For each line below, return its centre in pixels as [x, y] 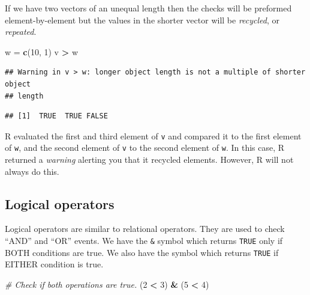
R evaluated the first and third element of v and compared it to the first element [153, 135]
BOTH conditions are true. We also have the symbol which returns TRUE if [142, 252]
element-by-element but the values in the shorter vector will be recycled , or [142, 20]
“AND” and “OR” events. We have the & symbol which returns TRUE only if [144, 241]
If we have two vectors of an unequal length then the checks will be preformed [148, 8]
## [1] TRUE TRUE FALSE [56, 116]
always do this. [32, 171]
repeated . [21, 32]
